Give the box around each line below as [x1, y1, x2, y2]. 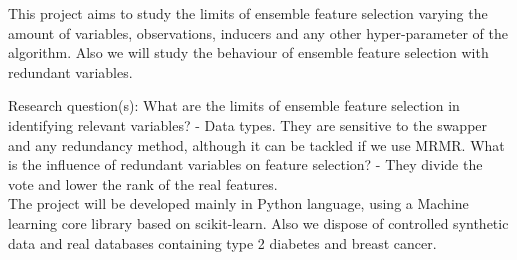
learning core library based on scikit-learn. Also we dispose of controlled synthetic [8, 212, 509, 233]
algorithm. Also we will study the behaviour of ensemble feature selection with [8, 42, 489, 63]
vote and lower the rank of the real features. [8, 173, 278, 194]
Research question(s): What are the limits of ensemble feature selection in [8, 95, 460, 116]
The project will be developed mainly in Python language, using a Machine [8, 193, 469, 214]
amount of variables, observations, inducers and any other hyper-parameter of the [8, 22, 508, 43]
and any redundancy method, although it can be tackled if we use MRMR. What [8, 134, 505, 155]
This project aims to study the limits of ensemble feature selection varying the [8, 3, 488, 23]
